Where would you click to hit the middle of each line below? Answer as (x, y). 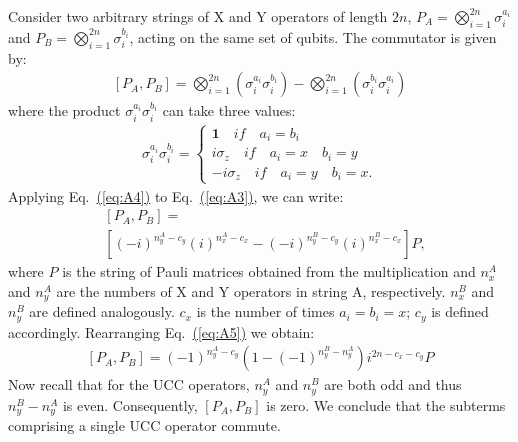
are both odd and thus (393, 384)
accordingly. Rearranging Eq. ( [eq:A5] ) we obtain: (161, 331)
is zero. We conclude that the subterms (386, 404)
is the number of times (265, 311)
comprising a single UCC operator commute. (144, 425)
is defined (460, 311)
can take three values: (229, 110)
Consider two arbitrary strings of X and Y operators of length (198, 16)
